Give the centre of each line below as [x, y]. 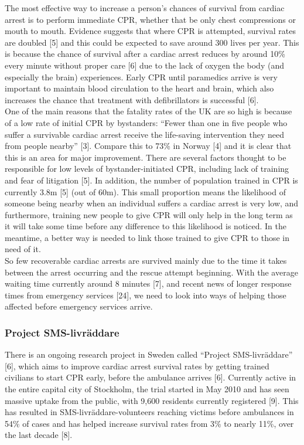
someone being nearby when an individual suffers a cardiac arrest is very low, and [152, 203]
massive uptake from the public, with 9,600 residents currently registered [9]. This [152, 400]
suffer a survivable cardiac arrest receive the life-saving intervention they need [144, 134]
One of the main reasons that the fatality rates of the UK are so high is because [148, 111]
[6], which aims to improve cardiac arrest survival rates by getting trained [137, 366]
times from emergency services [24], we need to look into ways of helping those [146, 295]
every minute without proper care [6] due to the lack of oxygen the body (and [144, 65]
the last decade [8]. [39, 435]
